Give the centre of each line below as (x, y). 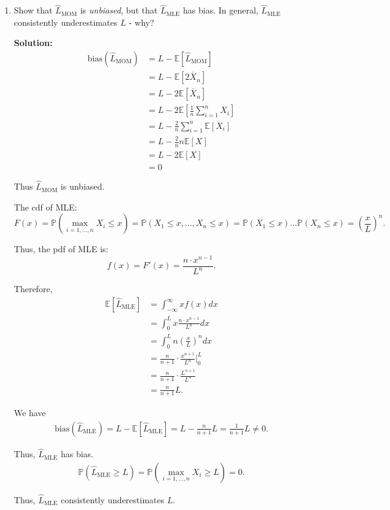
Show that (33, 10)
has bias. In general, (220, 10)
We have (30, 413)
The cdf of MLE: (45, 207)
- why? (142, 22)
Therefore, (33, 289)
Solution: (33, 43)
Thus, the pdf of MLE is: (61, 249)
